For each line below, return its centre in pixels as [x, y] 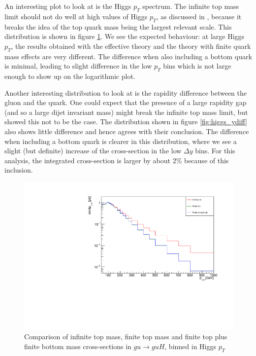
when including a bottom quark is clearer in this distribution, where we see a [121, 141]
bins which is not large [197, 66]
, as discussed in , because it [199, 16]
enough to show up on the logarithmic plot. [70, 76]
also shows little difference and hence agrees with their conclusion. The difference [127, 131]
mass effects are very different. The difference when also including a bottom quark [128, 56]
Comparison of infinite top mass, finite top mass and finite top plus [126, 337]
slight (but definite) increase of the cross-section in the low [93, 151]
